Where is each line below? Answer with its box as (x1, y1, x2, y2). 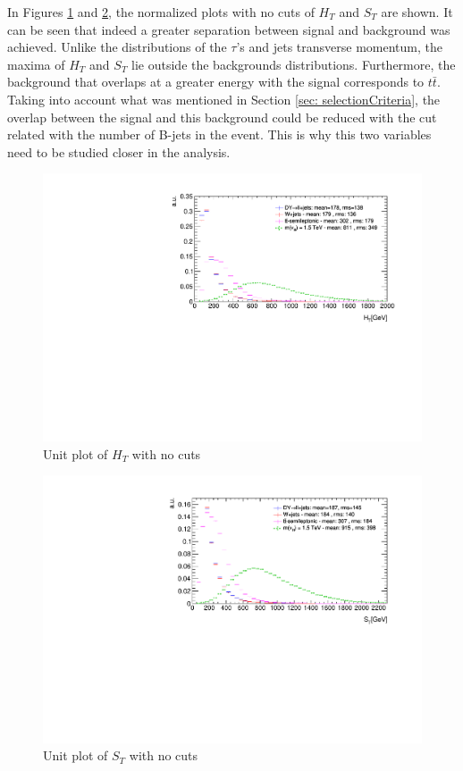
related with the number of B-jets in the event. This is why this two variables (7, 125, 432, 144)
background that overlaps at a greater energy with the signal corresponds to (7, 72, 425, 91)
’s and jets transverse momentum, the (236, 38, 442, 56)
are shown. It (381, 3, 453, 21)
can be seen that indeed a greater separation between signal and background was (7, 20, 450, 38)
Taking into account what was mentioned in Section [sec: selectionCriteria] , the (7, 89, 441, 108)
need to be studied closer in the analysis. (7, 142, 231, 161)
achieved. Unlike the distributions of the (7, 38, 227, 56)
